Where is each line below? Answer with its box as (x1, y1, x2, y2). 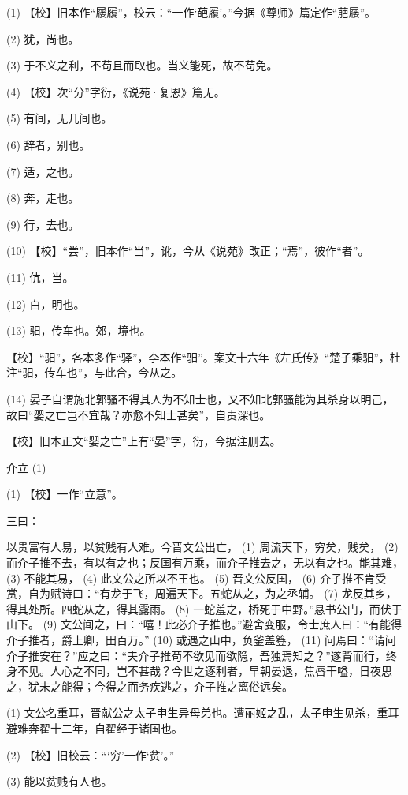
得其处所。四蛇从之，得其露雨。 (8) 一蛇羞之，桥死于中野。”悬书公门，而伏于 (6, 600, 402, 617)
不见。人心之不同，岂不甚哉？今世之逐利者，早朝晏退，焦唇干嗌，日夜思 (17, 662, 392, 679)
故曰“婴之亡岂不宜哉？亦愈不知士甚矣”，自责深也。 (6, 406, 271, 422)
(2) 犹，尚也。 (6, 30, 80, 47)
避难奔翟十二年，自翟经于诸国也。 (6, 720, 183, 736)
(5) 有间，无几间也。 (6, 110, 113, 126)
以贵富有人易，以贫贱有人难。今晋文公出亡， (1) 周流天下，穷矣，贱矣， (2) (6, 538, 399, 555)
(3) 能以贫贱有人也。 (6, 773, 113, 789)
